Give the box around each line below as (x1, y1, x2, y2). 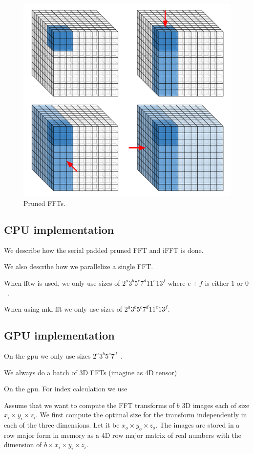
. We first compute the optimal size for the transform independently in (36, 409, 247, 420)
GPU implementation (4, 328, 115, 343)
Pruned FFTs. (23, 198, 65, 208)
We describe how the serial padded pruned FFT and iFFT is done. (4, 245, 204, 255)
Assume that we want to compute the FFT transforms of (4, 400, 175, 410)
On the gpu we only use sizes (4, 350, 91, 361)
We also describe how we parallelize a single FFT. (4, 261, 153, 272)
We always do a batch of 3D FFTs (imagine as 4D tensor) (4, 367, 177, 377)
